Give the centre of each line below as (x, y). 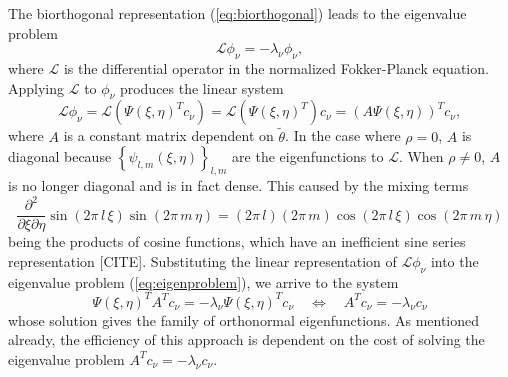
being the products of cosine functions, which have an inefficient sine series (237, 241)
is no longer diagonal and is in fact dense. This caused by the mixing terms (238, 184)
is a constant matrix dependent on (168, 135)
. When (421, 156)
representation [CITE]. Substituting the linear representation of (202, 260)
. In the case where (343, 135)
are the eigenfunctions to (308, 156)
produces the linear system (201, 87)
